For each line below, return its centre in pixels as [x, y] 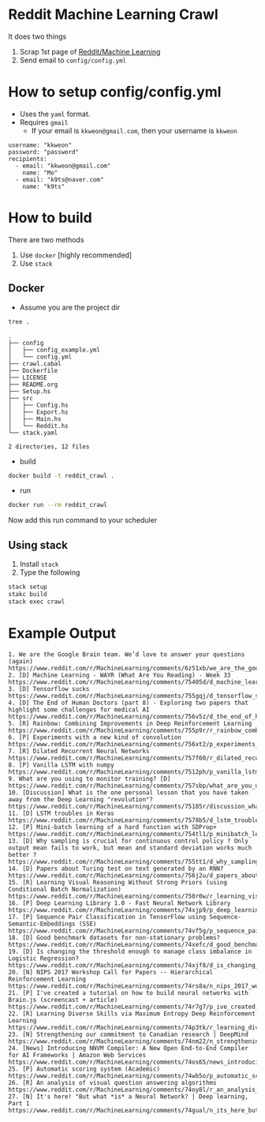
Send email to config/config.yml [73, 60]
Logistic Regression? [44, 958]
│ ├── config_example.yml [54, 350]
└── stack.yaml [33, 433]
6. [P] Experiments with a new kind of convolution [95, 737]
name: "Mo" [40, 173]
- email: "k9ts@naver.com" [60, 179]
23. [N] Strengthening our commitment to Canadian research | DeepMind [128, 1034]
